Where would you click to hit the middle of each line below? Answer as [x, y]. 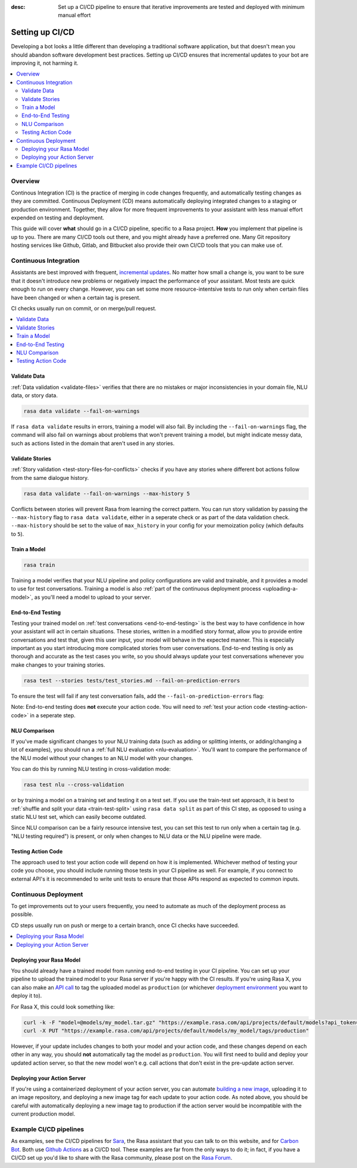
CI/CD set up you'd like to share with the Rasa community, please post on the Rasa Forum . [122, 1158]
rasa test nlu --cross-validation [74, 785]
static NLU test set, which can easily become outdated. [79, 817]
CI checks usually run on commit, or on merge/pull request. [84, 308]
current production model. [43, 1114]
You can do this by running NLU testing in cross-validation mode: [91, 769]
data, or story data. [35, 395]
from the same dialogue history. [50, 478]
